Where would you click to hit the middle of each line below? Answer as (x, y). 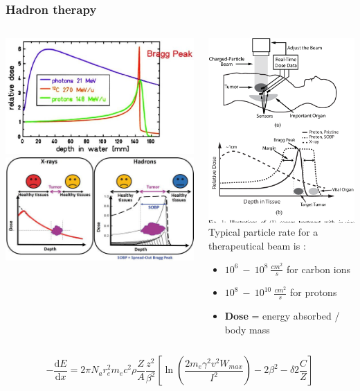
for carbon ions (319, 269)
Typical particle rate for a (263, 232)
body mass (247, 329)
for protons (313, 292)
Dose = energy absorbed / (282, 316)
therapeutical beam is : (257, 245)
